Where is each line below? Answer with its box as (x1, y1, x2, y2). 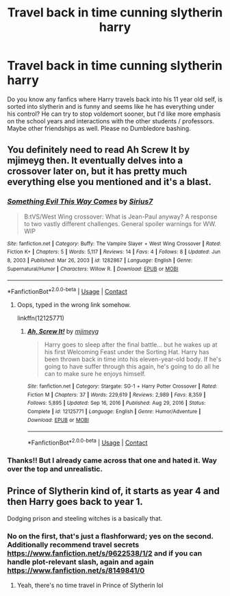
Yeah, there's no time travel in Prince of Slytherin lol (16, 581, 164, 589)
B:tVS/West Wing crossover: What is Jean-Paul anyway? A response (23, 212, 218, 221)
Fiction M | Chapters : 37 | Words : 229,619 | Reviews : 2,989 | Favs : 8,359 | (27, 391, 206, 398)
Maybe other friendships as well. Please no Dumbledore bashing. (7, 124, 191, 132)
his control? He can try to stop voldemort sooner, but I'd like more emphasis (7, 110, 221, 118)
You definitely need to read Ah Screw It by (7, 144, 190, 156)
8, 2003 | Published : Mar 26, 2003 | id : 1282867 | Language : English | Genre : (7, 257, 193, 264)
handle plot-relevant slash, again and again (7, 557, 154, 567)
